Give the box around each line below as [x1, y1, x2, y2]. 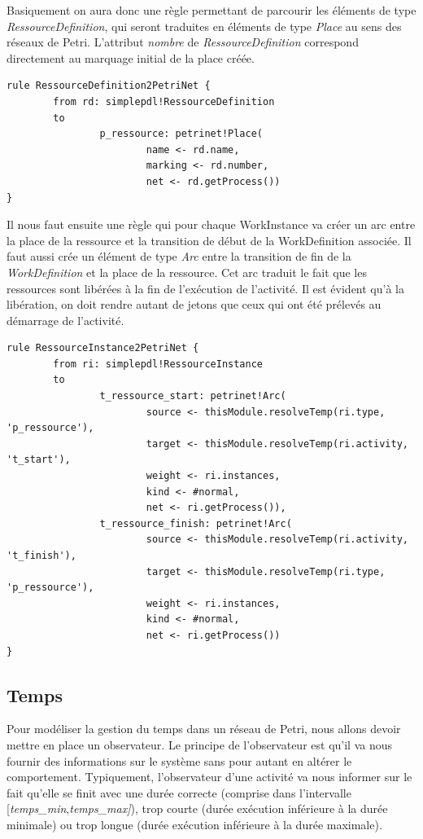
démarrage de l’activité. [7, 311, 124, 328]
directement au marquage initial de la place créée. [7, 49, 255, 66]
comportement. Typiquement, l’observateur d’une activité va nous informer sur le [7, 768, 412, 785]
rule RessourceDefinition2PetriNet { [7, 80, 211, 92]
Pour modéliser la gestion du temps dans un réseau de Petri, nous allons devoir [7, 720, 401, 737]
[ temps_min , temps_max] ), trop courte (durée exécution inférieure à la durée [7, 800, 388, 817]
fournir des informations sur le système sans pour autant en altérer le [7, 752, 352, 769]
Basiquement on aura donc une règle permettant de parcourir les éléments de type [7, 2, 416, 18]
